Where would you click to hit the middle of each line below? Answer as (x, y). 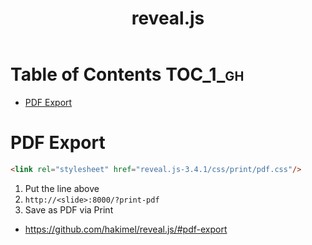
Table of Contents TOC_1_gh (127, 74)
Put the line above (62, 188)
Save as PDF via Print (69, 209)
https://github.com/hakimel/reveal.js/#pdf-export (126, 229)
